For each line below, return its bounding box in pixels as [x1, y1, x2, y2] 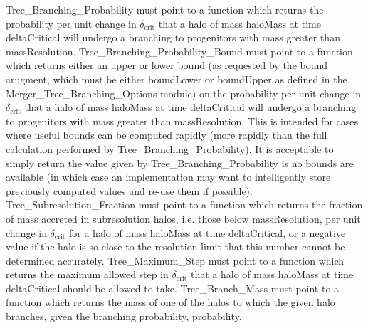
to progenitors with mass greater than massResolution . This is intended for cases [6, 113, 359, 128]
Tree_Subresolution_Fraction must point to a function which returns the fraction [6, 197, 363, 212]
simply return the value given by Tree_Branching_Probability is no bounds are [6, 155, 354, 170]
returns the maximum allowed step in [6, 267, 169, 282]
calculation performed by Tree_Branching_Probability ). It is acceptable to [6, 141, 334, 156]
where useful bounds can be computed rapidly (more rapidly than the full [6, 127, 327, 142]
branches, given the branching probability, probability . [6, 309, 242, 324]
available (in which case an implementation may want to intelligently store [6, 169, 331, 184]
